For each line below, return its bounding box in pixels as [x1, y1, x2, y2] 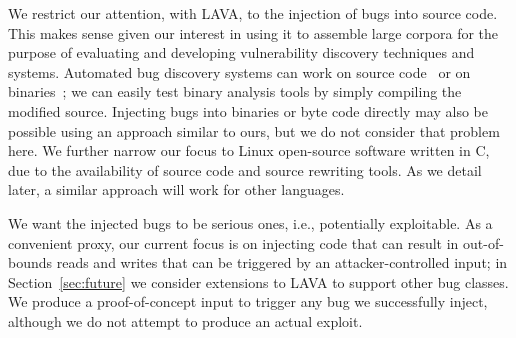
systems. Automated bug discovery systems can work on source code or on [8, 61, 471, 82]
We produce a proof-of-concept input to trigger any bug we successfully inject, [8, 291, 488, 312]
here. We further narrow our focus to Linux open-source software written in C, [8, 140, 490, 161]
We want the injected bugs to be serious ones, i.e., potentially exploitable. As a [8, 212, 493, 233]
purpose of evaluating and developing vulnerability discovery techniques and [8, 42, 475, 63]
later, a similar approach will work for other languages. [8, 179, 345, 200]
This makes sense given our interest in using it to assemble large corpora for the [8, 22, 499, 43]
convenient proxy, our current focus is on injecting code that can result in [8, 232, 459, 253]
